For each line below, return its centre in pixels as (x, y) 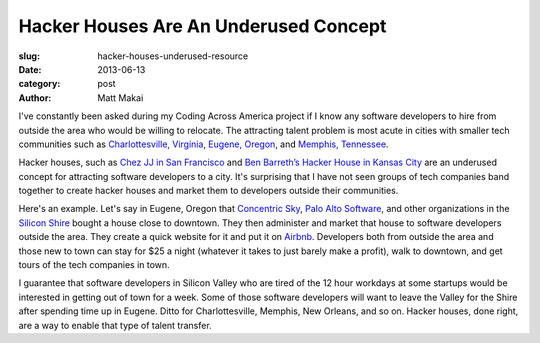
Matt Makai (120, 97)
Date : (30, 69)
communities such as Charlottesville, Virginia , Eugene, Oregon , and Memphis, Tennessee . (203, 144)
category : (39, 84)
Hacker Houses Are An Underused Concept (202, 26)
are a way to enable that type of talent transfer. (115, 325)
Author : (35, 97)
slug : (29, 56)
